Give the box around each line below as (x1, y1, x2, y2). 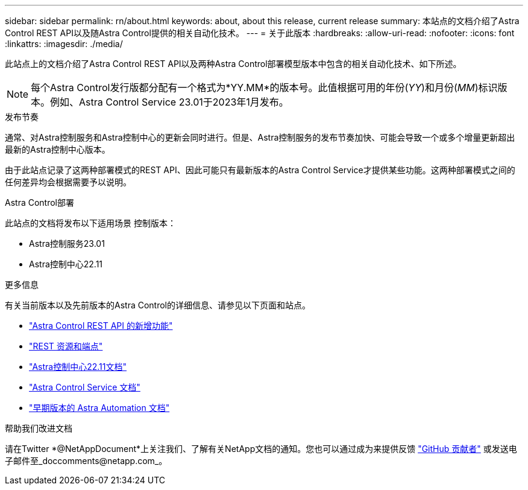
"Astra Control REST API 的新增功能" (29, 320, 173, 331)
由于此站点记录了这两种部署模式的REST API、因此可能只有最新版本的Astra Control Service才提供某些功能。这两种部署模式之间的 (5, 165, 515, 175)
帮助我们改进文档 (5, 423, 72, 433)
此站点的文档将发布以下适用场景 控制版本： (5, 218, 176, 228)
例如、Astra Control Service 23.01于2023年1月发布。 (50, 96, 289, 108)
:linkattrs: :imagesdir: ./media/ (5, 39, 123, 49)
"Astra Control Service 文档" (29, 382, 140, 392)
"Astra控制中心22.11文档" (29, 361, 127, 372)
